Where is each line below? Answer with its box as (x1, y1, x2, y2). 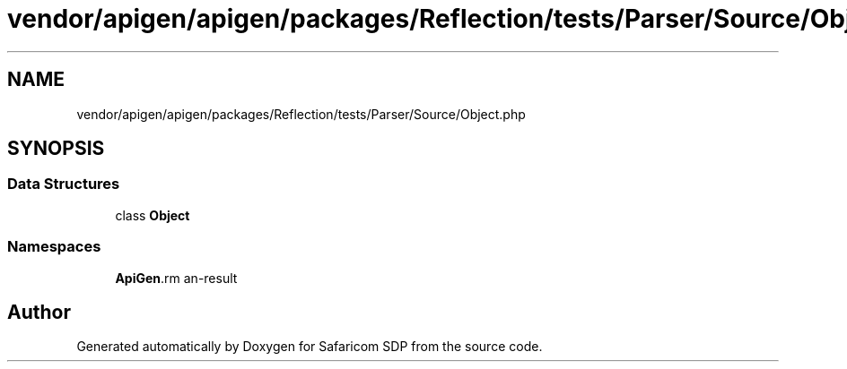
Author (7, 300, 71, 323)
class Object (115, 207, 190, 223)
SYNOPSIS (7, 137, 105, 160)
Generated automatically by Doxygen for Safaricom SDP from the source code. (76, 339, 543, 355)
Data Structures (7, 175, 120, 193)
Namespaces (7, 237, 101, 256)
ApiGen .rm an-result (115, 270, 238, 286)
